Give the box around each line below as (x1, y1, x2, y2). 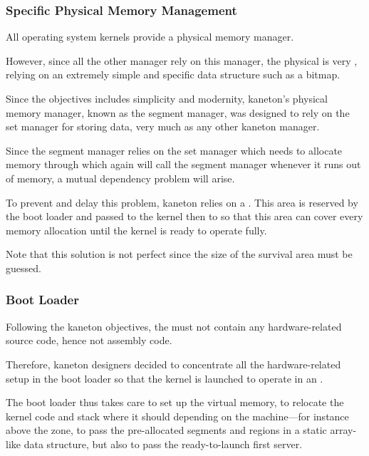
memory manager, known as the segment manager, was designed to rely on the (6, 105, 350, 120)
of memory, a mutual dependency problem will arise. (6, 170, 235, 185)
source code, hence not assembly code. (6, 333, 172, 348)
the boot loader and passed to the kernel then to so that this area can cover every (6, 209, 363, 224)
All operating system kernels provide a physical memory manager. (6, 29, 294, 44)
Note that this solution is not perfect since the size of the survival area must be (6, 247, 353, 261)
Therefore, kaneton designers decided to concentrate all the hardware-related (6, 356, 341, 371)
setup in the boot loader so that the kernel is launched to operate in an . (6, 370, 323, 385)
